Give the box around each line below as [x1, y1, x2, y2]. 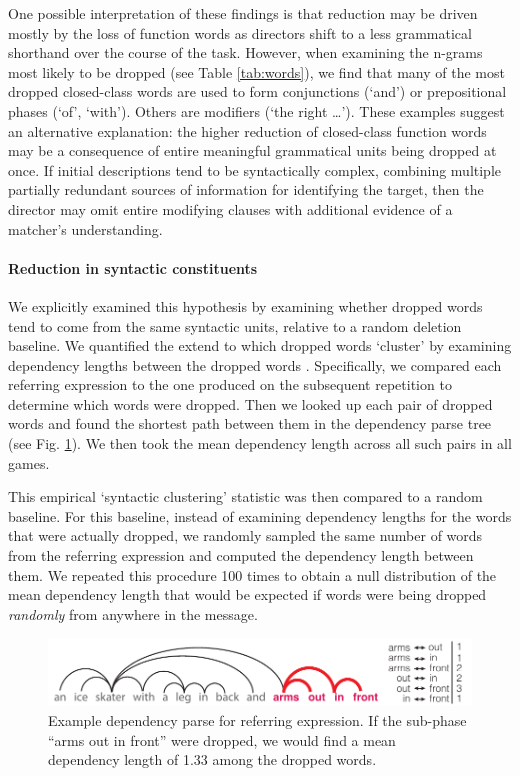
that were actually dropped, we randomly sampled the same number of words [8, 525, 483, 546]
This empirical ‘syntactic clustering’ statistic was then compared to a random [8, 486, 483, 507]
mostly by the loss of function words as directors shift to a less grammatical [8, 22, 472, 43]
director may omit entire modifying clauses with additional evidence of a [8, 198, 453, 219]
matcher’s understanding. [8, 218, 163, 239]
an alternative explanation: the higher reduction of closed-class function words [8, 120, 487, 141]
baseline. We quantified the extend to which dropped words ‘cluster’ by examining [8, 335, 512, 356]
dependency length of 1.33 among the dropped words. [48, 749, 377, 770]
